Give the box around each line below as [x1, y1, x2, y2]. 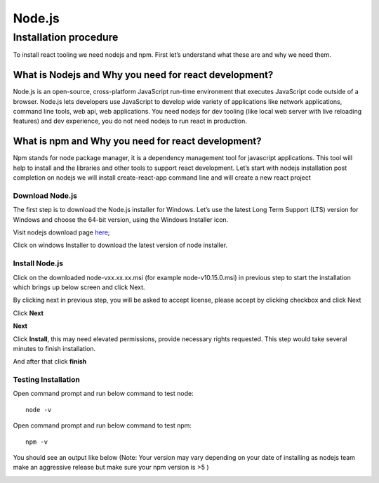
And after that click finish [13, 357, 87, 366]
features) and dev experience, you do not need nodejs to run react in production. [13, 117, 247, 126]
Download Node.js [13, 190, 77, 200]
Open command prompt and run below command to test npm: [13, 421, 192, 430]
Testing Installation [13, 375, 80, 385]
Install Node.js [13, 258, 63, 268]
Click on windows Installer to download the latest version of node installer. [13, 241, 228, 249]
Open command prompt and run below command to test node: [13, 390, 194, 398]
